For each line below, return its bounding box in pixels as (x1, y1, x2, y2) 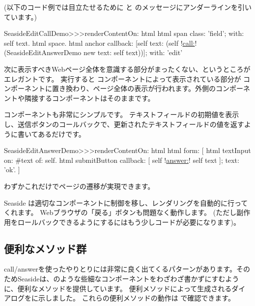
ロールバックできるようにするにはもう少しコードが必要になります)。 (17, 216, 240, 227)
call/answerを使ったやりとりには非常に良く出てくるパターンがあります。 (4, 264, 236, 274)
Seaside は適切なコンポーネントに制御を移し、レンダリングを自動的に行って (4, 197, 248, 208)
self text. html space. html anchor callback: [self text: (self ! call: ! (4, 37, 197, 48)
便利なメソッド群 (4, 241, 86, 256)
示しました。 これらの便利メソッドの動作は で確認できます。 (38, 293, 235, 303)
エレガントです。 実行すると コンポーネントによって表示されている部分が (4, 73, 241, 84)
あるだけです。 (38, 128, 85, 139)
